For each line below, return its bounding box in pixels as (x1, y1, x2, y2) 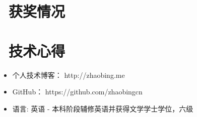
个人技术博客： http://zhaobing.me (12, 69, 125, 80)
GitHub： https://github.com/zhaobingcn (12, 86, 143, 97)
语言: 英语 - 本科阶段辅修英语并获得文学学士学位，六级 (12, 103, 193, 113)
